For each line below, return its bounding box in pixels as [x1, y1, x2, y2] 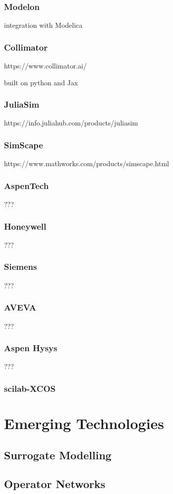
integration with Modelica [4, 20, 83, 30]
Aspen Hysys [4, 342, 58, 354]
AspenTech [4, 179, 49, 191]
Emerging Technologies [4, 413, 165, 433]
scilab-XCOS [4, 382, 56, 394]
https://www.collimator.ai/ [4, 61, 87, 71]
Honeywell [4, 220, 47, 232]
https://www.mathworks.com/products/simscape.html [4, 158, 169, 169]
